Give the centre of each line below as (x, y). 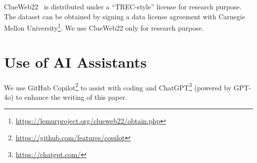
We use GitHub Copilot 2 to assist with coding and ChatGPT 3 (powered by (118, 86)
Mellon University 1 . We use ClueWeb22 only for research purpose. (104, 27)
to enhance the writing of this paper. (72, 97)
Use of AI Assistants (75, 61)
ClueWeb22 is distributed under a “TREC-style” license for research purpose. (123, 6)
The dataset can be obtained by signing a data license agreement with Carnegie (125, 16)
